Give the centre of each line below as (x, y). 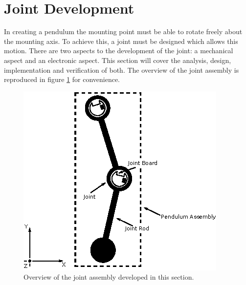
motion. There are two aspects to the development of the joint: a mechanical (119, 51)
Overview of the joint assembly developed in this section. (109, 277)
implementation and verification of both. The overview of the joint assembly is (122, 70)
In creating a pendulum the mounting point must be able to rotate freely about (123, 31)
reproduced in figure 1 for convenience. (62, 79)
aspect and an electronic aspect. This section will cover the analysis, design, (118, 60)
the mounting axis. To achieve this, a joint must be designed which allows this (121, 41)
